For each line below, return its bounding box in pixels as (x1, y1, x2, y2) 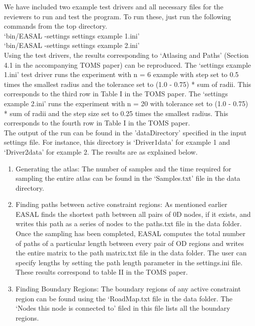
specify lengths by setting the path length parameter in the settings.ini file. (15, 257, 243, 267)
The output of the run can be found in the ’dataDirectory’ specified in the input (4, 127, 247, 137)
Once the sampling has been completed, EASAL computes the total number (15, 228, 246, 239)
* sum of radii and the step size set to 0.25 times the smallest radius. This (4, 108, 228, 118)
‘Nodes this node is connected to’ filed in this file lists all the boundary (15, 303, 230, 313)
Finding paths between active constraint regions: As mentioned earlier (15, 199, 227, 209)
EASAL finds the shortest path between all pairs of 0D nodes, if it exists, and (15, 208, 251, 219)
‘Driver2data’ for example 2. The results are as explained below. (4, 146, 198, 157)
